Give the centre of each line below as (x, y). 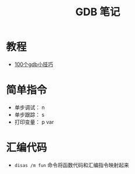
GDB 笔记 (98, 12)
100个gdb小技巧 (34, 64)
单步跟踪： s (29, 114)
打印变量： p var (34, 122)
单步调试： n (30, 107)
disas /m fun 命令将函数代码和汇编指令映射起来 (72, 165)
